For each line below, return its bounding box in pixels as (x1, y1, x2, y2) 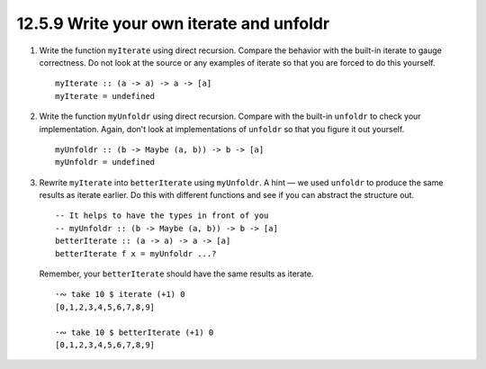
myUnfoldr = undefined (55, 157, 156, 167)
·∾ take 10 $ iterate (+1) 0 (55, 289, 185, 300)
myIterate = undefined (55, 91, 156, 101)
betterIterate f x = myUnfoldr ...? (55, 248, 217, 258)
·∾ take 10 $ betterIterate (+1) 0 (55, 327, 214, 337)
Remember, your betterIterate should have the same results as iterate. (39, 268, 314, 279)
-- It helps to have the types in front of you (55, 211, 269, 220)
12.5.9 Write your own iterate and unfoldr (16, 13, 330, 33)
